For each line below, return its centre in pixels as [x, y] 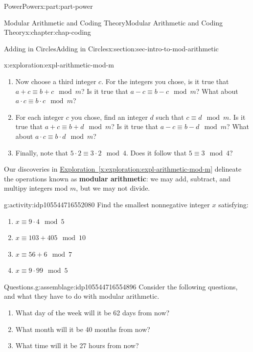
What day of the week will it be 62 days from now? [92, 313]
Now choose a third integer [56, 81]
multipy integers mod [36, 188]
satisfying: [233, 204]
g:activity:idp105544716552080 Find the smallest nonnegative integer [107, 204]
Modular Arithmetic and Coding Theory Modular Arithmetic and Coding [114, 22]
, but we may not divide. [113, 188]
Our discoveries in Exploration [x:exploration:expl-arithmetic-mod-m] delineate [123, 169]
